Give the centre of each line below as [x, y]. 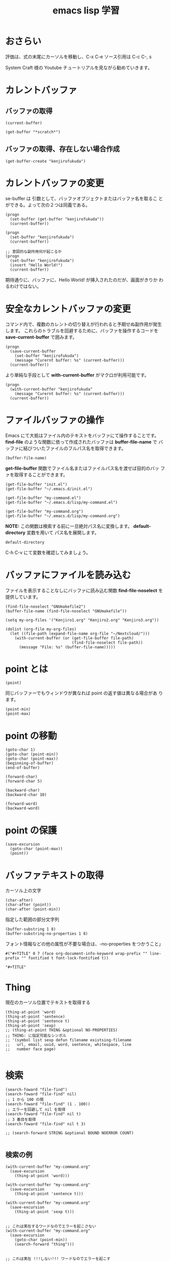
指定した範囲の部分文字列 [32, 919]
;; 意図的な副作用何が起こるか [34, 252]
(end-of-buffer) [23, 768]
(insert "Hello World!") [36, 265]
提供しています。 [23, 597]
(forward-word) [22, 804]
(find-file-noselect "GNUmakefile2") [46, 607]
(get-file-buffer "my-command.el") [43, 498]
